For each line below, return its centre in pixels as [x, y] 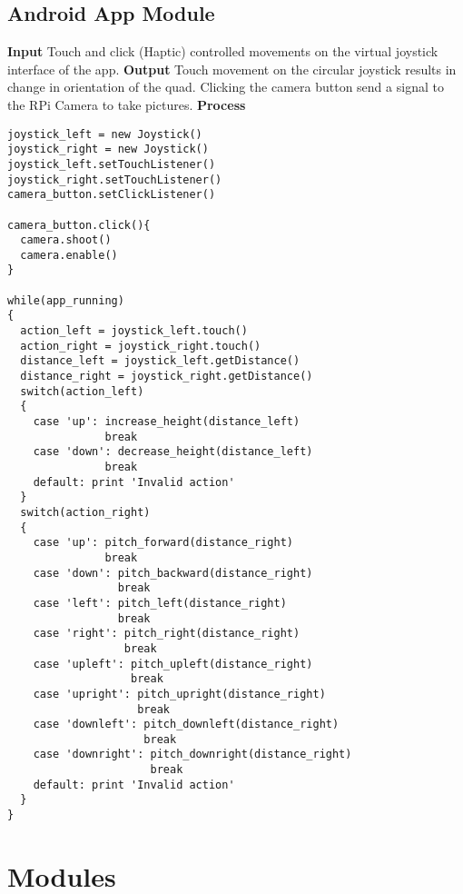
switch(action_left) [82, 391]
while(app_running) [66, 300]
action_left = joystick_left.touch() [134, 331]
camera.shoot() [66, 240]
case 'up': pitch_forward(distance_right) [163, 543]
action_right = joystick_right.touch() [141, 346]
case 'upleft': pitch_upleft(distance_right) [173, 664]
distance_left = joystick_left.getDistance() [160, 361]
